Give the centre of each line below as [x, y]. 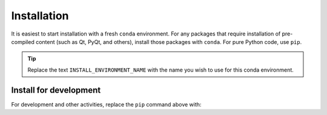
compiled [23, 42]
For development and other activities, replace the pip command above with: [106, 104]
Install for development [56, 90]
